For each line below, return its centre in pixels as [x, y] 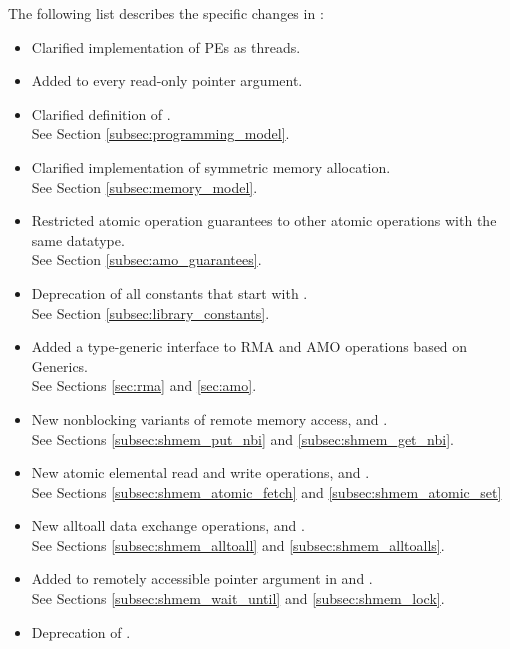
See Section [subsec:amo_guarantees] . [146, 259]
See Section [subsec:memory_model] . [144, 186]
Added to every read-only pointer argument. [167, 80]
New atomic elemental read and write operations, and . [200, 472]
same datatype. [78, 239]
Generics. [60, 365]
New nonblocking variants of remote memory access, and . [209, 418]
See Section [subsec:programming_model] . [160, 133]
